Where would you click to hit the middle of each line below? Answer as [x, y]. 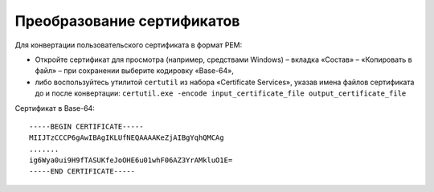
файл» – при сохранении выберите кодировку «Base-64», [135, 71]
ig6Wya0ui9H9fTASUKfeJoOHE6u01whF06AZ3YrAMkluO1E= [131, 160]
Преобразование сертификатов [127, 21]
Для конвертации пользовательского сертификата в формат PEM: [129, 45]
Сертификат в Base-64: [55, 108]
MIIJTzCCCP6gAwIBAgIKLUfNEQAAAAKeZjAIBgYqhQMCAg [127, 138]
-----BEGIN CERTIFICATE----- [86, 126]
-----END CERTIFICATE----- [82, 172]
